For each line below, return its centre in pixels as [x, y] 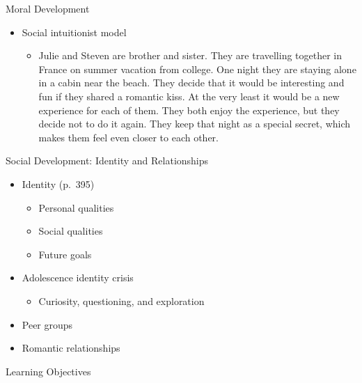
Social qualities [71, 231]
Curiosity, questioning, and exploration [121, 300]
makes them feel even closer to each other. [128, 137]
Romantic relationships [71, 348]
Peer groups [47, 324]
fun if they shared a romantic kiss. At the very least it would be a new [189, 96]
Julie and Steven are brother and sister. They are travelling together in [190, 55]
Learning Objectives [48, 371]
